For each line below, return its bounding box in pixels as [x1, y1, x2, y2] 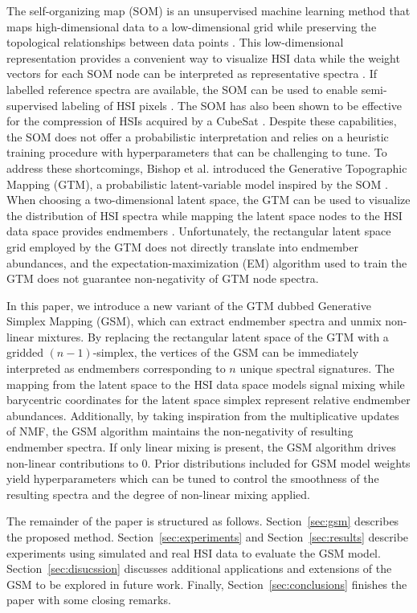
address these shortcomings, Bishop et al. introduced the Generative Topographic [6, 159, 407, 176]
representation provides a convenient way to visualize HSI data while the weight [6, 49, 400, 66]
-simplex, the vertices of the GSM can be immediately [92, 344, 359, 361]
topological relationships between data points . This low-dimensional [6, 34, 344, 51]
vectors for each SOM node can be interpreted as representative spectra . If [6, 65, 378, 82]
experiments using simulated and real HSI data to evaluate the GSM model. [6, 544, 381, 561]
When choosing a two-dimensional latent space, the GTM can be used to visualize [6, 191, 411, 208]
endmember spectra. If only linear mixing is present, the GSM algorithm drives [6, 439, 396, 456]
